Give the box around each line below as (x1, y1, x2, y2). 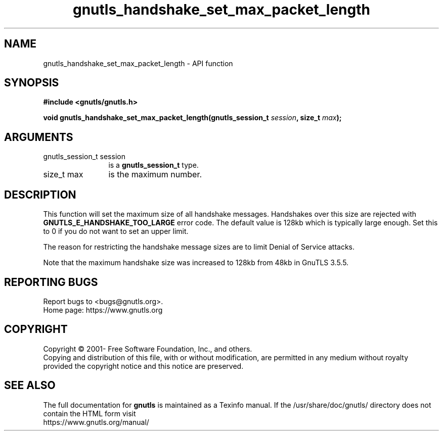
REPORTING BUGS (4, 275, 98, 288)
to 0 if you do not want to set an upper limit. (43, 227, 189, 236)
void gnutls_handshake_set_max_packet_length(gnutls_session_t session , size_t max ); (43, 113, 342, 122)
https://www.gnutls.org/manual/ (43, 417, 149, 426)
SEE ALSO (4, 379, 56, 392)
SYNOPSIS (4, 76, 59, 89)
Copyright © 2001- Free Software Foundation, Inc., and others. (43, 344, 252, 353)
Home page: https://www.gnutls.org (43, 305, 163, 314)
